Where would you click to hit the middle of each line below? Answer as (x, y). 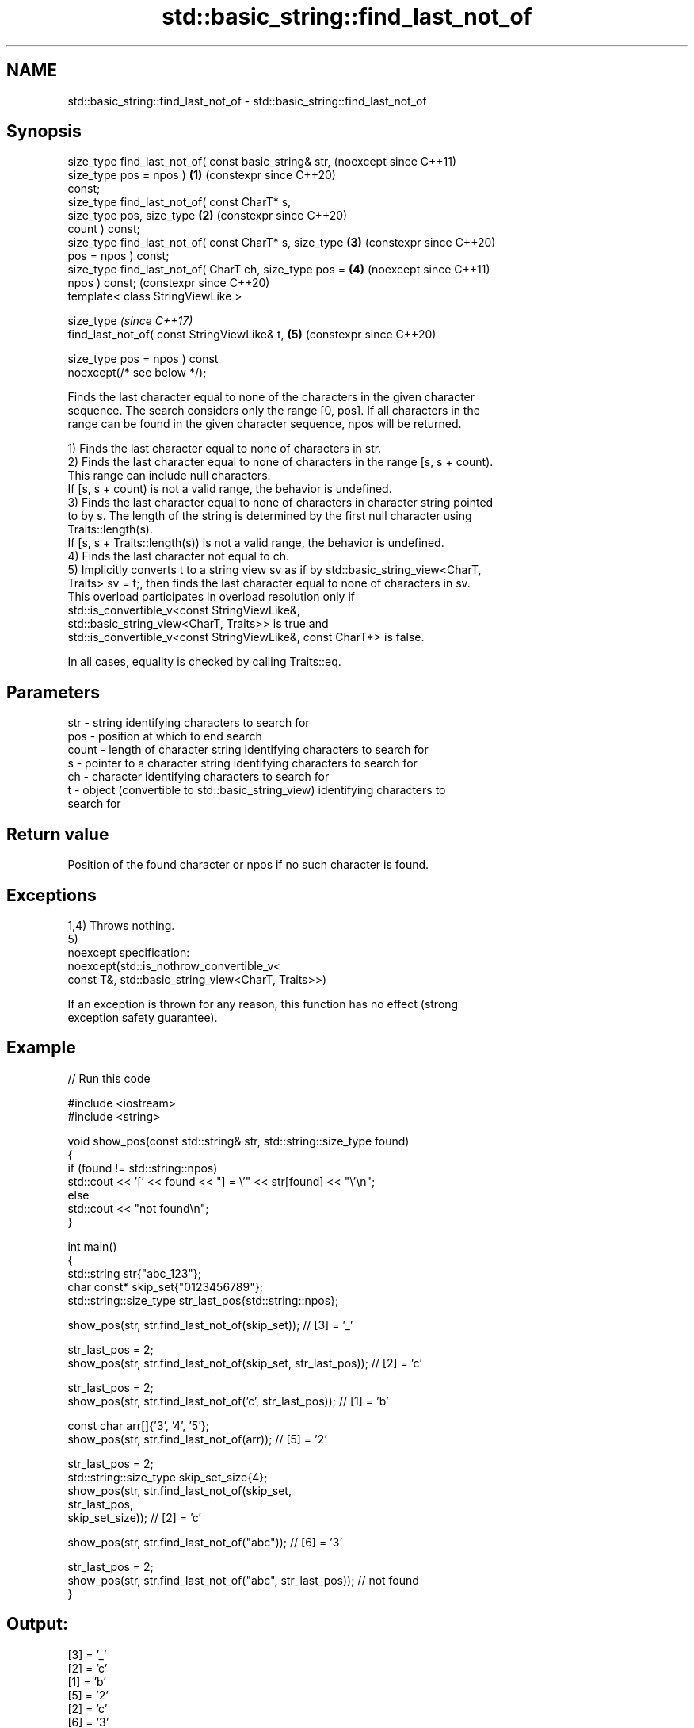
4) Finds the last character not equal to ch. (178, 556)
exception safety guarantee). (143, 1017)
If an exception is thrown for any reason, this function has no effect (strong (263, 1004)
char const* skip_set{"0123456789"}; (165, 1286)
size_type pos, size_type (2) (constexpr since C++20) (208, 216)
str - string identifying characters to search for (189, 723)
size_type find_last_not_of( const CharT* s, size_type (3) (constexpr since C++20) (282, 243)
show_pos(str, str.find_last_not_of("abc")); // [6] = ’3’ (205, 1542)
